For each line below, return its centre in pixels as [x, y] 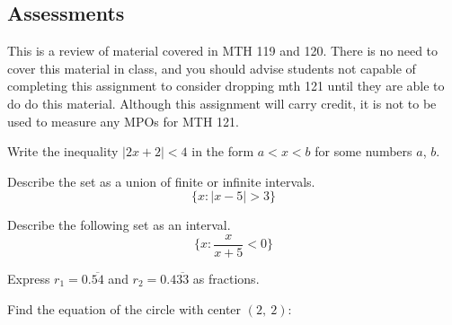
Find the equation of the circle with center [124, 308]
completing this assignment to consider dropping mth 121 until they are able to [226, 86]
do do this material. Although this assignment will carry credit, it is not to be [222, 103]
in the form [223, 151]
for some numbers [363, 151]
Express [29, 279]
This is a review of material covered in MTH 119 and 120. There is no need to [223, 51]
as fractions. [226, 279]
